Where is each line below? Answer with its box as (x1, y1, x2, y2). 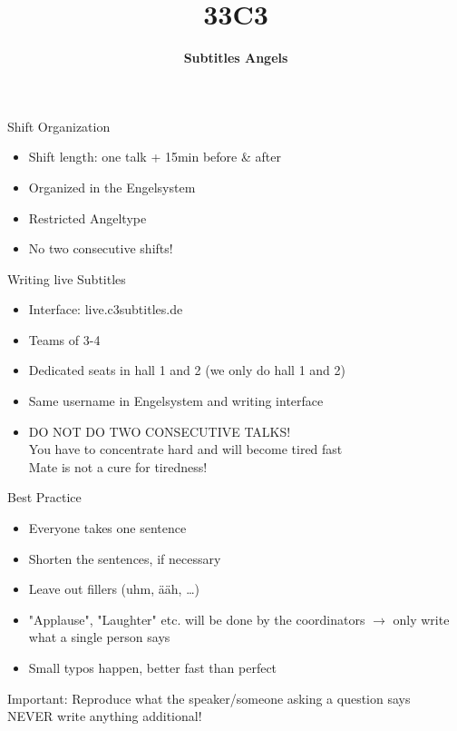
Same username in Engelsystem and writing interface (28, 391, 324, 410)
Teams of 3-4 (28, 330, 101, 349)
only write (393, 609, 450, 628)
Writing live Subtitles (7, 269, 126, 288)
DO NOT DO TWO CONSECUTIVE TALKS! (28, 421, 291, 440)
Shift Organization (7, 116, 111, 135)
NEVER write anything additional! (7, 706, 202, 726)
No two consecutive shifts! (28, 239, 173, 258)
